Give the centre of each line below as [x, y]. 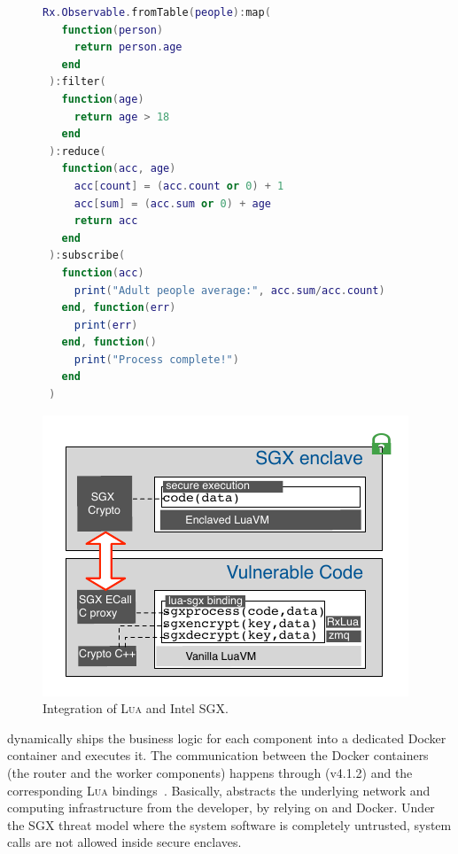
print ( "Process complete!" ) [156, 359]
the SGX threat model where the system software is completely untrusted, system [229, 824]
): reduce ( [78, 151]
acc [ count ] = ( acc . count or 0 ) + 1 [179, 186]
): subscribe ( [87, 256]
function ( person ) [113, 30]
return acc [106, 221]
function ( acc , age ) [119, 169]
